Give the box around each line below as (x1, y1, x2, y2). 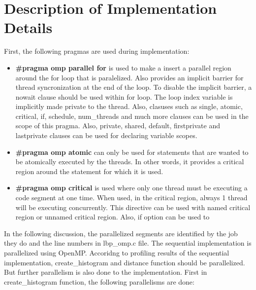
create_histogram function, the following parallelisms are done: (4, 276, 194, 287)
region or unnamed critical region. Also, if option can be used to (15, 212, 210, 222)
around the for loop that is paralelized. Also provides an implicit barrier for (15, 72, 244, 82)
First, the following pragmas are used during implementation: (4, 46, 190, 56)
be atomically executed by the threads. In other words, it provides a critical (15, 156, 244, 167)
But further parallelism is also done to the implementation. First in (4, 267, 207, 277)
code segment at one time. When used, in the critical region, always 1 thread (15, 192, 248, 203)
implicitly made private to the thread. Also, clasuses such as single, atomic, (15, 101, 243, 111)
